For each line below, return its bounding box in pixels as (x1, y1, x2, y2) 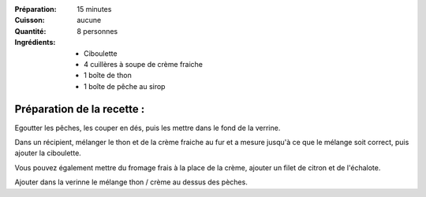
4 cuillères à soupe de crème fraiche (84, 59, 204, 69)
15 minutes (77, 5, 112, 13)
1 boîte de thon (84, 71, 132, 80)
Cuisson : (14, 16, 45, 25)
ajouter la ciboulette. (14, 148, 82, 158)
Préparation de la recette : (14, 102, 145, 116)
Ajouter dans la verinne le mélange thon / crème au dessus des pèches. (14, 177, 248, 187)
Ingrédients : (14, 38, 56, 47)
